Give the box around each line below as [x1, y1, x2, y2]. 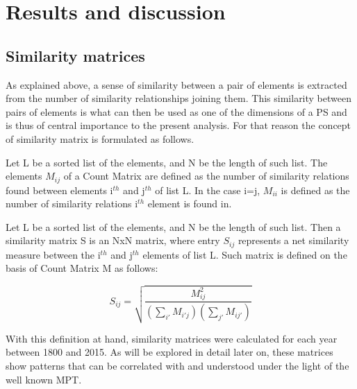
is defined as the [281, 182, 350, 197]
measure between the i [6, 247, 101, 261]
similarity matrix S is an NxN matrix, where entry [6, 233, 220, 248]
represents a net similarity [238, 233, 349, 248]
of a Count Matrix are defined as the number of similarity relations [63, 168, 349, 183]
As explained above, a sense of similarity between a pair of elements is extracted [6, 77, 347, 92]
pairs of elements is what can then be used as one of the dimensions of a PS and [6, 104, 347, 119]
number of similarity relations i [6, 196, 138, 211]
